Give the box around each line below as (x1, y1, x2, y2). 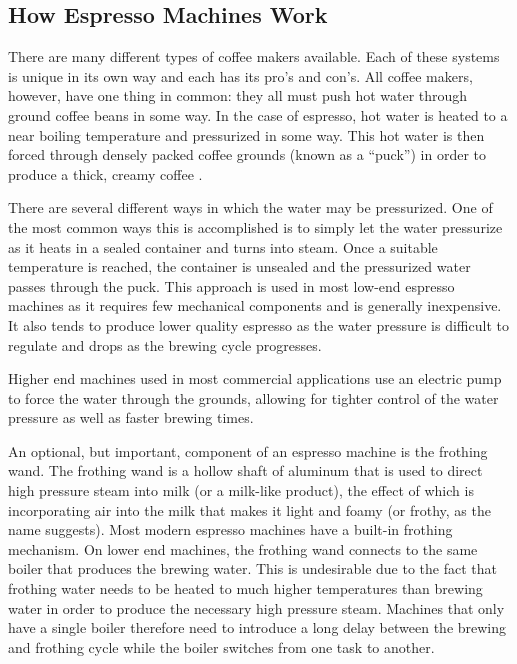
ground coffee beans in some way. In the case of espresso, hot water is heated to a (8, 104, 508, 125)
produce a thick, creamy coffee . (8, 163, 203, 184)
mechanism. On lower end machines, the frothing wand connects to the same (8, 538, 478, 559)
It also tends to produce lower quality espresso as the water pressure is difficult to (8, 314, 509, 335)
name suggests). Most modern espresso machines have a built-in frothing (8, 519, 453, 540)
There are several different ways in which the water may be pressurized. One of (8, 197, 493, 218)
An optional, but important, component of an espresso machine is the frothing (8, 440, 488, 461)
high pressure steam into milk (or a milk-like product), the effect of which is (8, 480, 474, 501)
